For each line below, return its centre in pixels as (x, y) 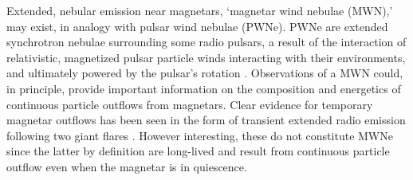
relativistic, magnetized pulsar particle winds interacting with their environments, (206, 57)
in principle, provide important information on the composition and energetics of (204, 88)
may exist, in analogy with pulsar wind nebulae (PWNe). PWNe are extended (197, 26)
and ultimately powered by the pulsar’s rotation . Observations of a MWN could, (205, 73)
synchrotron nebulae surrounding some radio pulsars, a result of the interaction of (206, 42)
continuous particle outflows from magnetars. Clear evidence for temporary (190, 104)
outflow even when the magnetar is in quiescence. (127, 166)
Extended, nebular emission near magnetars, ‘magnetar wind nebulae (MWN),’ (200, 10)
